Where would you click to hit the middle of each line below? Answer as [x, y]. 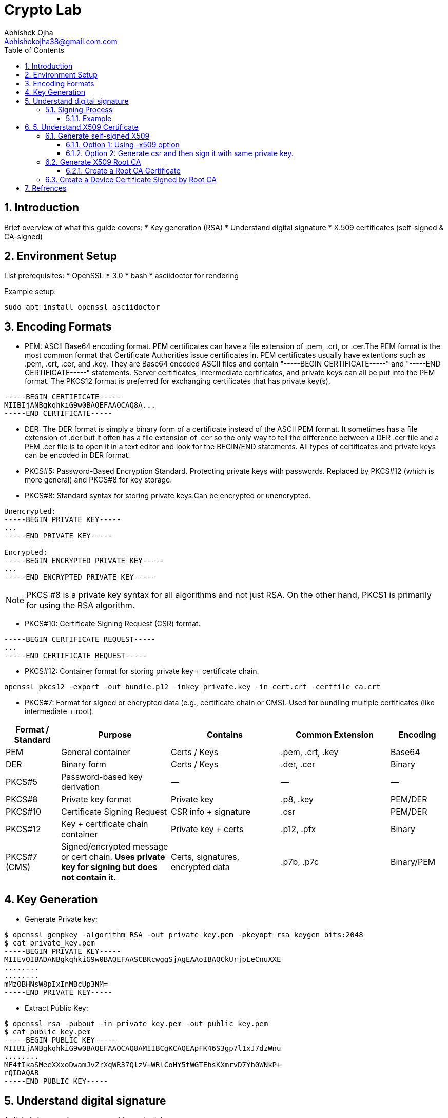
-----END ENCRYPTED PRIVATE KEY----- [80, 577]
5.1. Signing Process [79, 109]
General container [96, 752]
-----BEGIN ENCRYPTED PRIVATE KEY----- [84, 561]
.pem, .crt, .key [310, 752]
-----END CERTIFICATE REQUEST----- [76, 656]
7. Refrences [46, 188]
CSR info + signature [211, 812]
